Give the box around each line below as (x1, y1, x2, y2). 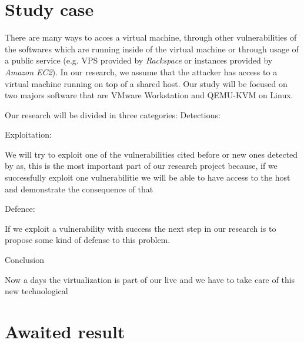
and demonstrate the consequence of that (5, 182, 153, 195)
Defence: (5, 202, 35, 215)
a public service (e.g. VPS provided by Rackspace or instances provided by (5, 54, 273, 66)
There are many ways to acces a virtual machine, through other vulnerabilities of (5, 31, 297, 44)
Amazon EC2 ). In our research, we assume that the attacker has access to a (5, 65, 278, 78)
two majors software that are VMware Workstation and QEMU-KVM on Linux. (5, 89, 293, 101)
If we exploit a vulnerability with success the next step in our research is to (5, 222, 276, 234)
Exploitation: (5, 128, 52, 141)
